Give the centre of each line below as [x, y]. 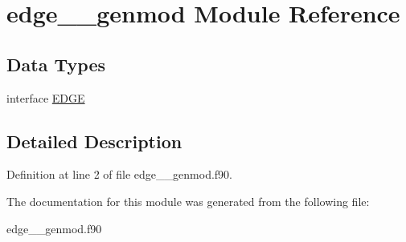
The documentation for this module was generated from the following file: [188, 201]
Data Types [56, 64]
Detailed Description [94, 141]
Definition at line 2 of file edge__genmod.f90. [119, 174]
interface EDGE [46, 97]
